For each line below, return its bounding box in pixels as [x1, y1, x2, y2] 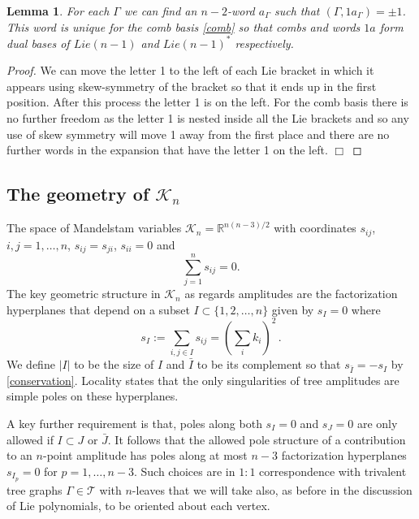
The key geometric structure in [6, 285, 161, 302]
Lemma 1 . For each [6, 2, 110, 19]
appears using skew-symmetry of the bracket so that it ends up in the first [6, 77, 377, 94]
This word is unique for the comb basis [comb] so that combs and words [6, 18, 361, 35]
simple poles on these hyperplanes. [6, 387, 179, 404]
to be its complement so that [197, 356, 341, 373]
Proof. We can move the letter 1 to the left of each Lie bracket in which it [6, 62, 374, 79]
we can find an [123, 2, 197, 19]
